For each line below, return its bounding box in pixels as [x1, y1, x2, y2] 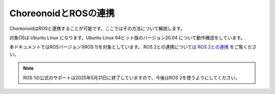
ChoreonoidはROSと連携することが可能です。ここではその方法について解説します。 [9, 25, 185, 32]
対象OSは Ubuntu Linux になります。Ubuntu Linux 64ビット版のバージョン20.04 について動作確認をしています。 [9, 35, 245, 41]
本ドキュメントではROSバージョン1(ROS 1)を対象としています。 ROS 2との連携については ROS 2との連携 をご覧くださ [9, 44, 257, 50]
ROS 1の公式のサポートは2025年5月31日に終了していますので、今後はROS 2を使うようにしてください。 [23, 74, 240, 81]
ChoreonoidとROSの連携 [9, 8, 115, 19]
